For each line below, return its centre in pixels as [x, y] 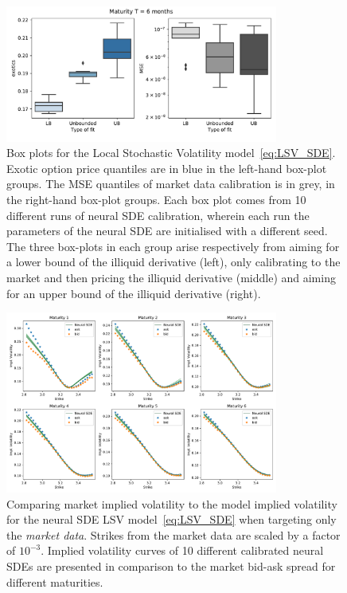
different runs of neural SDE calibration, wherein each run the [158, 215]
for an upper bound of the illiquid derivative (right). [134, 293]
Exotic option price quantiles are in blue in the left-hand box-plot [167, 168]
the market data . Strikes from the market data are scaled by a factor [173, 534]
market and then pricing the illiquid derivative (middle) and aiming [171, 277]
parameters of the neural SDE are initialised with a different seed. [167, 231]
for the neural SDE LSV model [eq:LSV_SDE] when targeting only [172, 519]
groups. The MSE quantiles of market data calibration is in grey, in [171, 184]
